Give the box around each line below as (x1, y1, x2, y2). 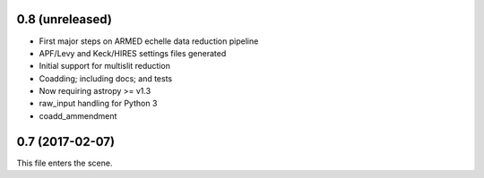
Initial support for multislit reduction (39, 61, 170, 72)
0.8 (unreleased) (16, 12, 112, 27)
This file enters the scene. (16, 157, 113, 168)
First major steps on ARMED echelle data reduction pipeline (39, 36, 259, 47)
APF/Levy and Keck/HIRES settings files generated (39, 47, 227, 58)
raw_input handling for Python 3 (39, 98, 158, 109)
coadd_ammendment (39, 110, 117, 121)
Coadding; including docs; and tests (39, 72, 173, 84)
